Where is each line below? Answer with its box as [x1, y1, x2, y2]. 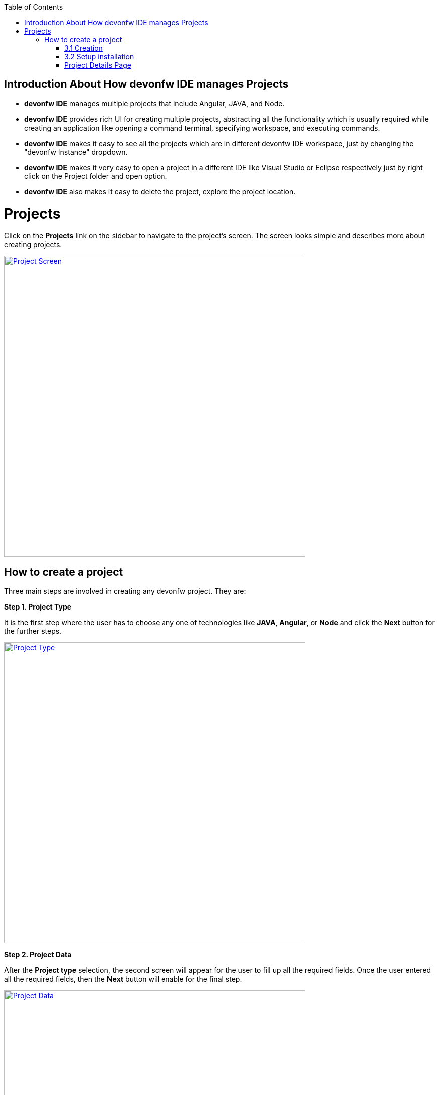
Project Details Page [64, 61, 131, 69]
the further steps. [4, 627, 62, 636]
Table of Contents [4, 3, 63, 11]
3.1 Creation [64, 44, 103, 52]
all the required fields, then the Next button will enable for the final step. [4, 975, 242, 984]
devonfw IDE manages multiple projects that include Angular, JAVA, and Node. [24, 99, 285, 108]
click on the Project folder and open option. [24, 171, 167, 180]
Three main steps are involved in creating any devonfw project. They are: [4, 587, 246, 596]
